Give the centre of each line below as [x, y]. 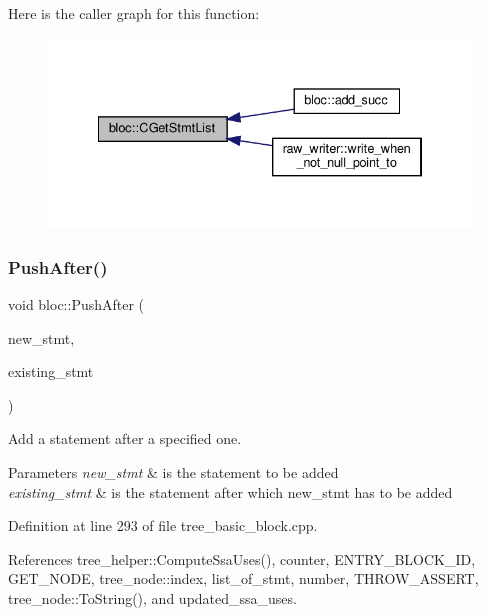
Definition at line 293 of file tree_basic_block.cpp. [163, 525]
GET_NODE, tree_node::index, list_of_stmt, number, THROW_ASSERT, [243, 578]
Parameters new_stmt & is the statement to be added [173, 472]
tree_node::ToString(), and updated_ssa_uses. [152, 598]
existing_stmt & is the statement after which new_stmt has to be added [230, 491]
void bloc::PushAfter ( [76, 304]
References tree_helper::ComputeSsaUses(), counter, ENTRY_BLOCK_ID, [242, 558]
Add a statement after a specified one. [125, 438]
